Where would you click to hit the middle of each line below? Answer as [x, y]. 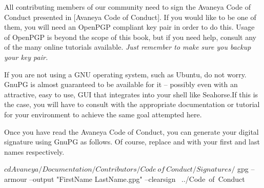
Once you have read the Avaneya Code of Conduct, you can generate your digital [131, 131]
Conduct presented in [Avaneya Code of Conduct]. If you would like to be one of [130, 17]
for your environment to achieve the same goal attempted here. [103, 114]
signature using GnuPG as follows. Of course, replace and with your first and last [132, 142]
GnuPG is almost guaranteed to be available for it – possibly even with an [121, 84]
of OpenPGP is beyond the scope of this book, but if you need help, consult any [130, 37]
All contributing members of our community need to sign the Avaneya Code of [127, 7]
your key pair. [26, 57]
